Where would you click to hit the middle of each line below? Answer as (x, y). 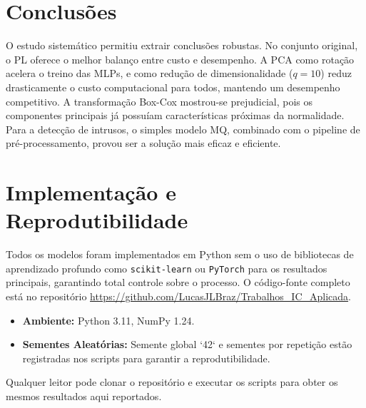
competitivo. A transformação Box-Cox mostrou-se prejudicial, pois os (159, 101)
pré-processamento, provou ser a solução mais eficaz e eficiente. (143, 143)
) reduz (336, 73)
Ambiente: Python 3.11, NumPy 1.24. (108, 320)
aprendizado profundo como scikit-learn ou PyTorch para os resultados (167, 268)
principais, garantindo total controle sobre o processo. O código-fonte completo (178, 282)
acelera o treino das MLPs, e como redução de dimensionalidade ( (149, 73)
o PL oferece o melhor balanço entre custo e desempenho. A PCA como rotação (180, 59)
